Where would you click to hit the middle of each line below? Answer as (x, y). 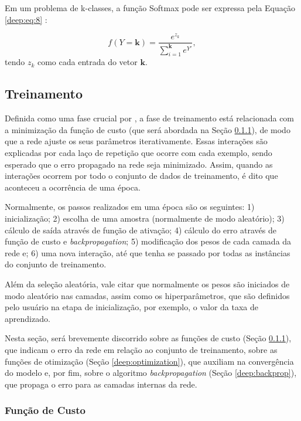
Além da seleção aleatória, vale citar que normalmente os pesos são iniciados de (147, 284)
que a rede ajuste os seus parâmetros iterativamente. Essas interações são (136, 141)
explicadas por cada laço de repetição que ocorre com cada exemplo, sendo (138, 153)
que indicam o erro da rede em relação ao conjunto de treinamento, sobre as (141, 349)
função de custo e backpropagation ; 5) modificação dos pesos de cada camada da (148, 241)
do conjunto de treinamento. (56, 264)
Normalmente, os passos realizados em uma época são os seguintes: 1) (130, 207)
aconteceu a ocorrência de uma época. (73, 187)
